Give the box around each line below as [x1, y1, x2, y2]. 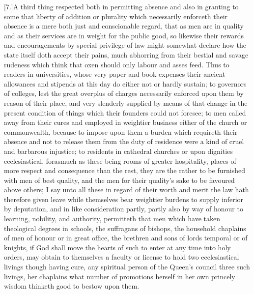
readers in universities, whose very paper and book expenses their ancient [4, 69, 226, 79]
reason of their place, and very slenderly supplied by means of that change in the [4, 97, 248, 108]
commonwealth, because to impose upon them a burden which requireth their [4, 126, 238, 137]
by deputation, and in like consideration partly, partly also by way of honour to [4, 204, 243, 214]
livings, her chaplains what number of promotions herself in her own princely [4, 271, 235, 281]
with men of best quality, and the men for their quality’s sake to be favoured [4, 175, 235, 185]
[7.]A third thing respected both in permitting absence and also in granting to [4, 1, 239, 11]
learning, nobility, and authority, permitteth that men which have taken [4, 213, 221, 224]
